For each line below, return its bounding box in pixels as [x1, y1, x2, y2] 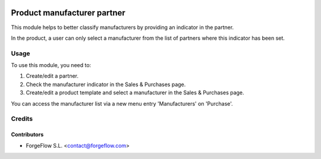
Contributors [11, 131, 44, 138]
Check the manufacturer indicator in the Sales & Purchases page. [26, 81, 186, 88]
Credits [11, 115, 33, 123]
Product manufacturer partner [11, 8, 126, 18]
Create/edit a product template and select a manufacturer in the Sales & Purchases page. [26, 89, 244, 96]
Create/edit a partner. [26, 72, 79, 79]
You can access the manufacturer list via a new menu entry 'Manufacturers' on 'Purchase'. [11, 100, 233, 107]
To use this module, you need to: [11, 62, 92, 69]
